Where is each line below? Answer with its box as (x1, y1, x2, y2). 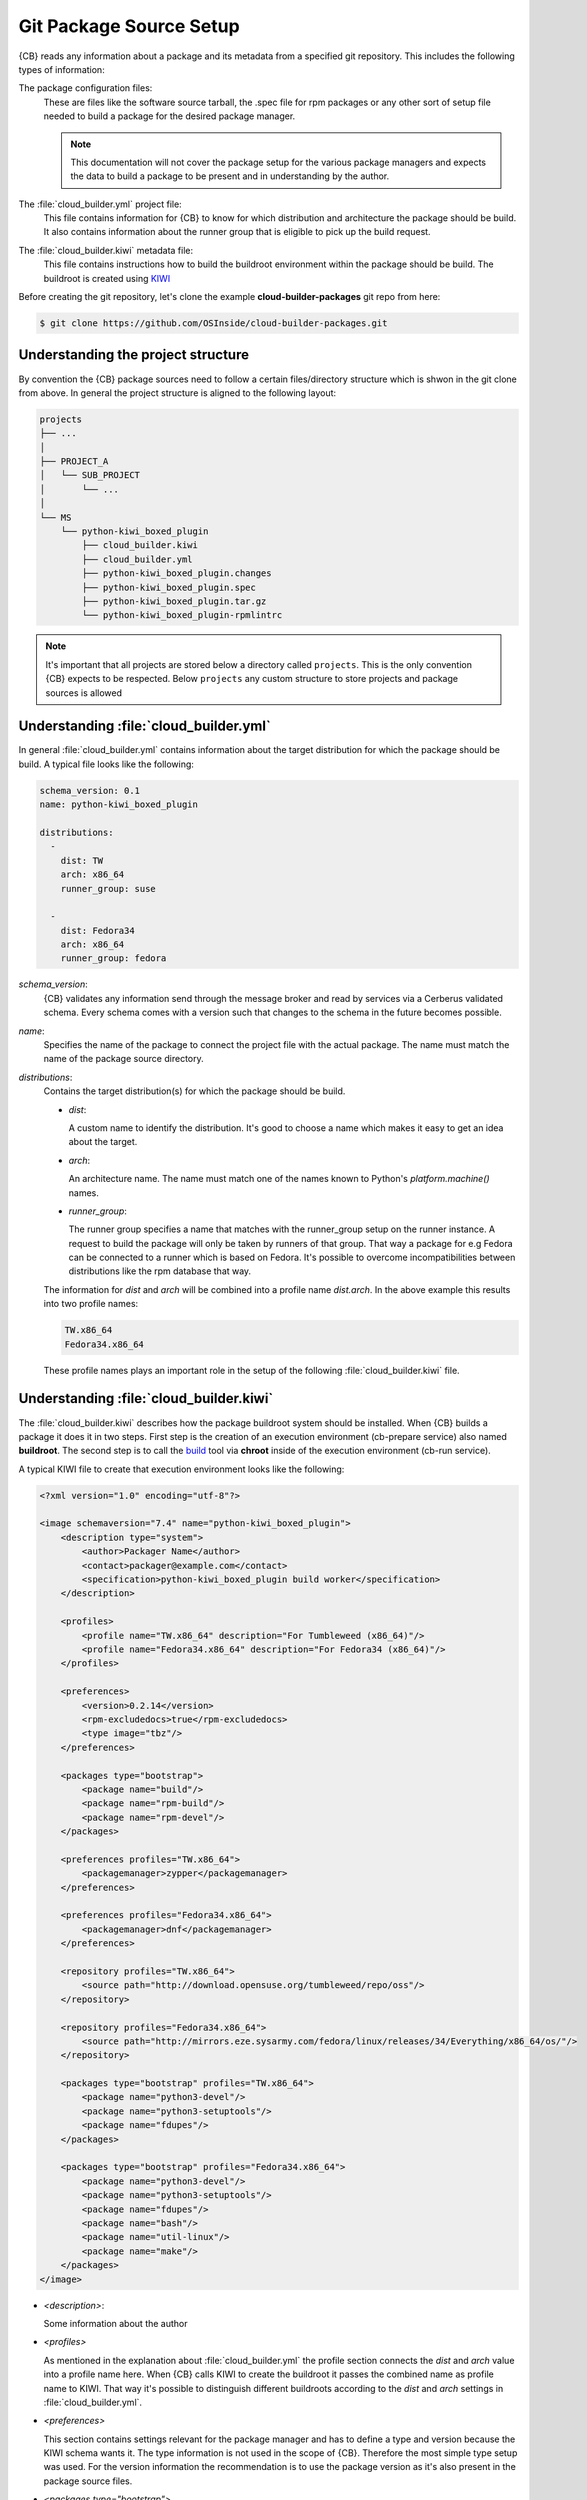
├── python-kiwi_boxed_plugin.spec (81, 581, 257, 593)
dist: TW (60, 855, 104, 866)
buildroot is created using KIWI (43, 272, 171, 284)
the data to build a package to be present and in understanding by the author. (70, 170, 390, 182)
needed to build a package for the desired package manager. (43, 110, 296, 122)
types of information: (18, 63, 105, 75)
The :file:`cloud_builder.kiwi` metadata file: (18, 244, 194, 256)
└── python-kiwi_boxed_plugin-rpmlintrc (81, 610, 283, 621)
